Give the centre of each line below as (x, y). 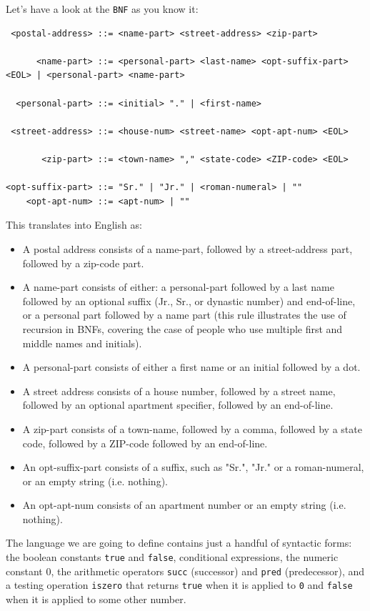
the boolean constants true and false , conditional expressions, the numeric (172, 557)
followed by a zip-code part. (83, 263)
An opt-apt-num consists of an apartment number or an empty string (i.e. (184, 505)
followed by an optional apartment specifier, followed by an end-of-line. (178, 405)
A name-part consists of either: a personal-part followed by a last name (178, 287)
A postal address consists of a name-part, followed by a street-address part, (187, 248)
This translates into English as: (74, 225)
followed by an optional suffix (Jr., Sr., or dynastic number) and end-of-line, (189, 300)
